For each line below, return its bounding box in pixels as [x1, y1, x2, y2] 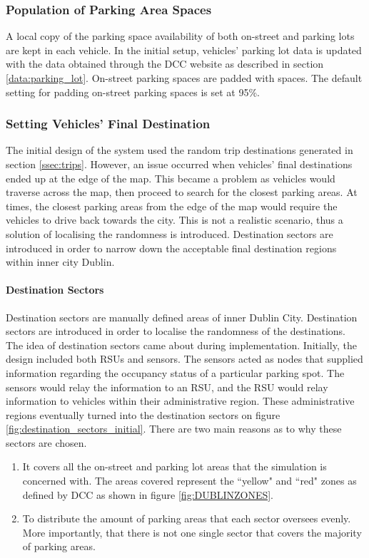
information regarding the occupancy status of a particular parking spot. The [6, 365, 345, 380]
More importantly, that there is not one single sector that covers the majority [22, 525, 362, 539]
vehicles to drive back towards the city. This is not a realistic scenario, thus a [6, 212, 343, 227]
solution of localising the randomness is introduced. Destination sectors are [6, 226, 333, 241]
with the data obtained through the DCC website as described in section [6, 56, 324, 71]
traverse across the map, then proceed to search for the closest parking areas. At [6, 185, 358, 200]
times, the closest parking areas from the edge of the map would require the [6, 198, 338, 213]
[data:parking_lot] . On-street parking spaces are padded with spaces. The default [6, 71, 363, 85]
